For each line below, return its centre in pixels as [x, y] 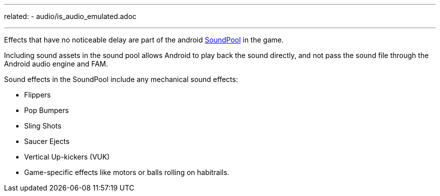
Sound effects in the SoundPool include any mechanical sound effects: [121, 79]
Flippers [38, 95]
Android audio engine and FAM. [56, 64]
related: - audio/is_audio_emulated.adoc [70, 16]
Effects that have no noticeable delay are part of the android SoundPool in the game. [144, 40]
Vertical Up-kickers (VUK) [67, 157]
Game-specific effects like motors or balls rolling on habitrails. [127, 172]
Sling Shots [43, 126]
